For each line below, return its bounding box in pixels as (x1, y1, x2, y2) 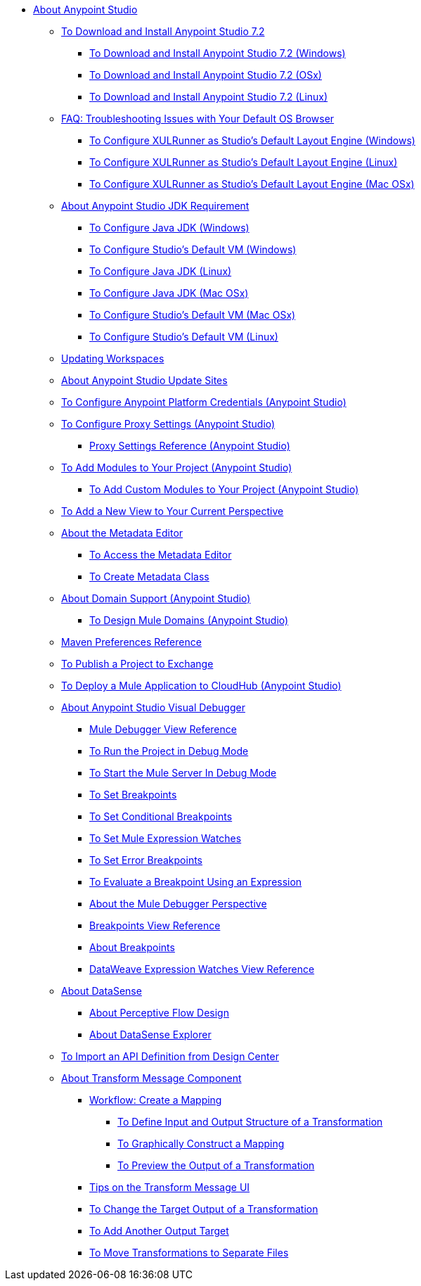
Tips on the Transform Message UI (89, 1181, 250, 1193)
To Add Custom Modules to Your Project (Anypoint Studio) (89, 483, 359, 495)
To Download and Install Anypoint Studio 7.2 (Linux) (89, 91, 328, 103)
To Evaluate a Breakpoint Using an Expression (89, 876, 302, 888)
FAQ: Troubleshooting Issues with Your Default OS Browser (61, 113, 335, 125)
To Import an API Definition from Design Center (61, 1050, 279, 1062)
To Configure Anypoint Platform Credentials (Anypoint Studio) (61, 396, 346, 408)
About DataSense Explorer (89, 1029, 212, 1040)
